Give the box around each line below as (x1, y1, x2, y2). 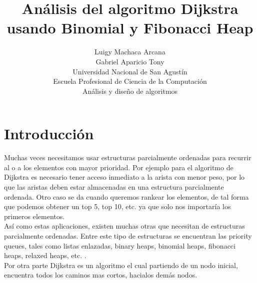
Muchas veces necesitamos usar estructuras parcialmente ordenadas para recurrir (4, 152, 251, 163)
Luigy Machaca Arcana (94, 46, 165, 57)
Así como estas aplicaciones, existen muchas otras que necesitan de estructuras (4, 221, 245, 231)
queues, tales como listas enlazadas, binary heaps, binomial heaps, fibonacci (4, 240, 235, 251)
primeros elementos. (4, 211, 65, 221)
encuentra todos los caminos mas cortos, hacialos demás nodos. (4, 270, 197, 280)
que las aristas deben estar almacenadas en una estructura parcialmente (4, 182, 224, 192)
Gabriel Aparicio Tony (95, 56, 164, 66)
